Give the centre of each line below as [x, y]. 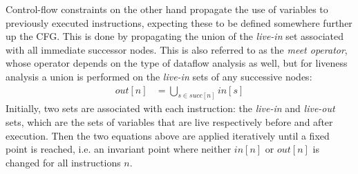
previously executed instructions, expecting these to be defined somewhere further [179, 22]
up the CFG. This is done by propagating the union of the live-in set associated [175, 36]
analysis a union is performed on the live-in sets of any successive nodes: [159, 76]
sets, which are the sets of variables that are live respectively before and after [169, 122]
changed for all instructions [63, 162]
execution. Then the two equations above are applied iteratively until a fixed [168, 135]
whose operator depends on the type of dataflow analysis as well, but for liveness [177, 63]
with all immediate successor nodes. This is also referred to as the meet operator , [177, 49]
